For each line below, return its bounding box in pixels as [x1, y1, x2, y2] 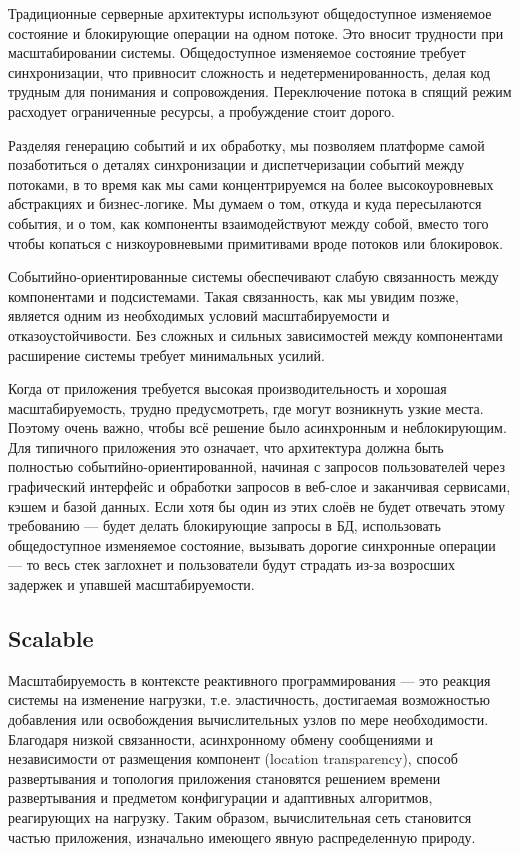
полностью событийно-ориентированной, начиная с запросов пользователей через [8, 456, 505, 477]
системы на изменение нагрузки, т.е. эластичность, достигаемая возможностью [8, 689, 490, 710]
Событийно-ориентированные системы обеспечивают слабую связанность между [8, 266, 499, 287]
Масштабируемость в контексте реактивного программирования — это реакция [8, 669, 491, 690]
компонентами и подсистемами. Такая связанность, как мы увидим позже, [8, 285, 459, 306]
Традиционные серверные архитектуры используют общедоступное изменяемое [8, 3, 492, 23]
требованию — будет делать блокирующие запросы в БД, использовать [8, 515, 441, 536]
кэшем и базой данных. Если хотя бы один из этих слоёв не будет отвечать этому [8, 495, 506, 516]
